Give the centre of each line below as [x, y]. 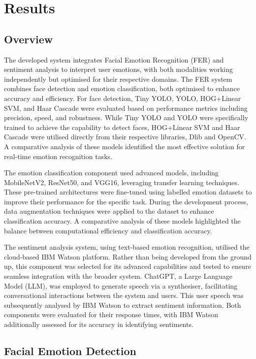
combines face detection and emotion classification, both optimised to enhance [122, 88]
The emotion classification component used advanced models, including [111, 173]
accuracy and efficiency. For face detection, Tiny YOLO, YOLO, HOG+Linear [123, 98]
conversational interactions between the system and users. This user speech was [124, 295]
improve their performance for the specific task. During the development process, [126, 201]
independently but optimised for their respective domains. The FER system [118, 79]
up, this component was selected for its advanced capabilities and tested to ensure [128, 266]
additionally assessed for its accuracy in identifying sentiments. [99, 324]
